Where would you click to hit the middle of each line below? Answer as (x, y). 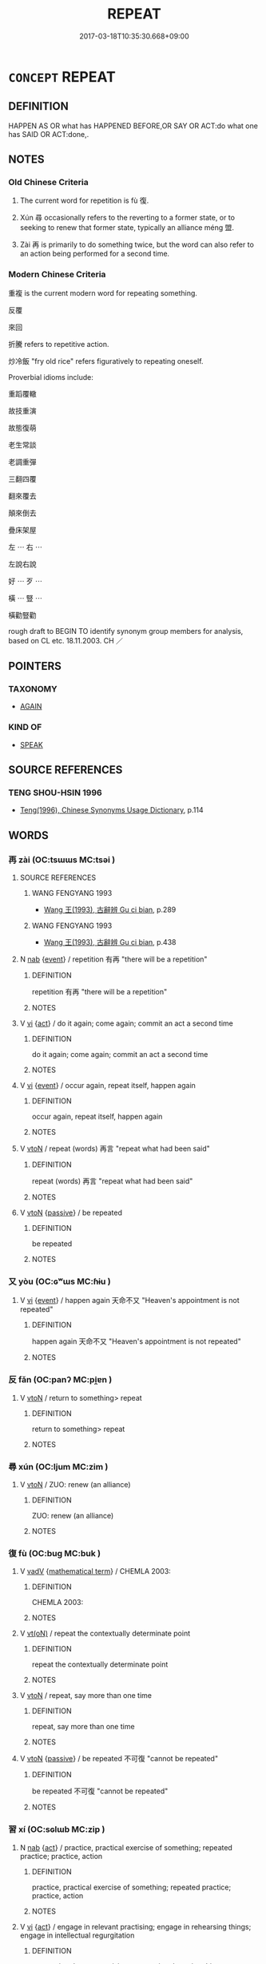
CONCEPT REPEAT (62, 77)
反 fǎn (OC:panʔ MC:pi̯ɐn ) (60, 1380)
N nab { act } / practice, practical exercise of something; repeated (126, 1847)
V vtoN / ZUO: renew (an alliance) (75, 1484)
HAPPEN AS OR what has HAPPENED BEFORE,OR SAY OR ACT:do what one (133, 126)
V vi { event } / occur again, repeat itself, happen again (107, 1086)
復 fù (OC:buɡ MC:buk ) (55, 1553)
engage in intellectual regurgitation (77, 1935)
